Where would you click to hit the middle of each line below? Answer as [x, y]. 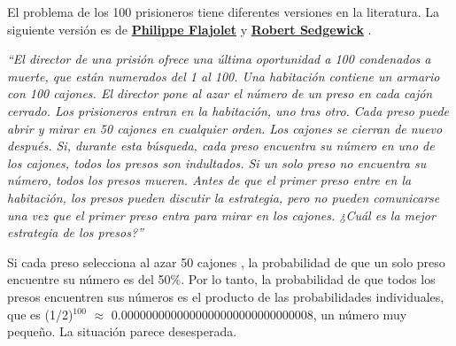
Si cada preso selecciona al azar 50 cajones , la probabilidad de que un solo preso [226, 261]
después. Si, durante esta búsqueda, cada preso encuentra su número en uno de [221, 146]
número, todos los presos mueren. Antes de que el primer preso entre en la [209, 180]
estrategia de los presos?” [75, 232]
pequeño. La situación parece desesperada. [122, 331]
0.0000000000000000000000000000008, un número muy [259, 314]
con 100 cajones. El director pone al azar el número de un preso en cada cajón [220, 93]
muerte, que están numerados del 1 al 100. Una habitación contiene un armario [224, 76]
